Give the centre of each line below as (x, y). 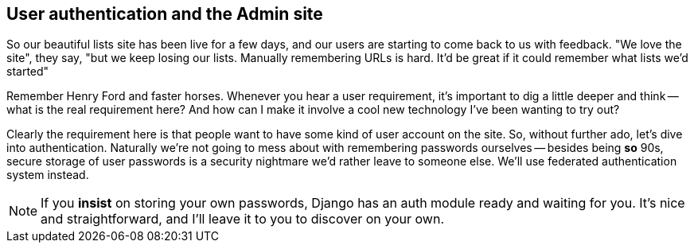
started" (28, 72)
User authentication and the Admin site (165, 14)
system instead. (48, 175)
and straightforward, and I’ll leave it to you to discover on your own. (243, 219)
